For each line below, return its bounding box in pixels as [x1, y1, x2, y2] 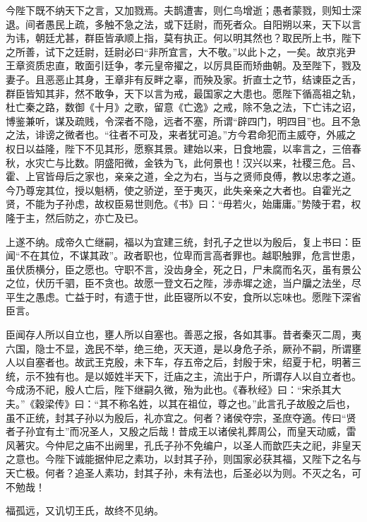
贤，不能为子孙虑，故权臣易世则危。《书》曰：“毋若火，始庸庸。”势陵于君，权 [6, 196, 361, 211]
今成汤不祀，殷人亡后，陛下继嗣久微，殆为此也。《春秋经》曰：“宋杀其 [6, 382, 332, 397]
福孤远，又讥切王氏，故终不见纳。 [6, 503, 164, 518]
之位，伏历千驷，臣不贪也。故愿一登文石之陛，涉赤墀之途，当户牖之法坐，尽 [6, 275, 361, 290]
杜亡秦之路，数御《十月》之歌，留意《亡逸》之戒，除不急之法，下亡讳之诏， [6, 100, 361, 114]
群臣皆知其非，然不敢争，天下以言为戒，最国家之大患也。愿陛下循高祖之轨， [6, 85, 361, 100]
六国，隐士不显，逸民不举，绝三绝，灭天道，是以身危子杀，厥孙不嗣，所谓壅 [6, 340, 361, 355]
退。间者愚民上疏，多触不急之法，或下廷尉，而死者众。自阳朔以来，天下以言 [6, 16, 361, 31]
